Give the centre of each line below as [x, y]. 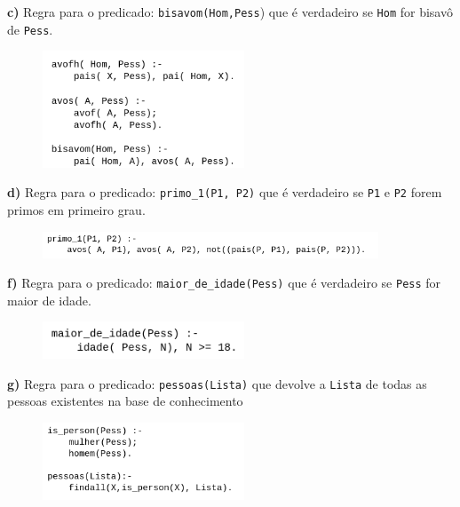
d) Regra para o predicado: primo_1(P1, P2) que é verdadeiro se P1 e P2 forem [225, 192]
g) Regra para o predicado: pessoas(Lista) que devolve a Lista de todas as [217, 383]
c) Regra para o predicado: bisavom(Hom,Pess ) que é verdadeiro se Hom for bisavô [230, 12]
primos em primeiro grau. [76, 210]
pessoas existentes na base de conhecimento [125, 401]
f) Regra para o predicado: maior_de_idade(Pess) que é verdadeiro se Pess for [224, 283]
